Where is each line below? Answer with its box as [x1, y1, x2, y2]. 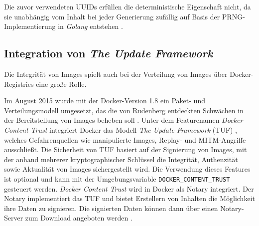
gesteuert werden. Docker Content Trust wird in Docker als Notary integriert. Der [4, 183, 254, 194]
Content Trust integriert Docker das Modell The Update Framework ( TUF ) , [4, 124, 237, 135]
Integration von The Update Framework [4, 45, 213, 61]
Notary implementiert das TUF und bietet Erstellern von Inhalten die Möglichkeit [4, 193, 255, 204]
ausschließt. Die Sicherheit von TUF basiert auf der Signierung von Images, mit [4, 144, 247, 155]
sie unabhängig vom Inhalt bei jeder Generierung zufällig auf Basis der [4, 11, 220, 21]
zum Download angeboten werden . [25, 213, 132, 223]
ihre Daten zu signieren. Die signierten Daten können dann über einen [4, 203, 218, 213]
